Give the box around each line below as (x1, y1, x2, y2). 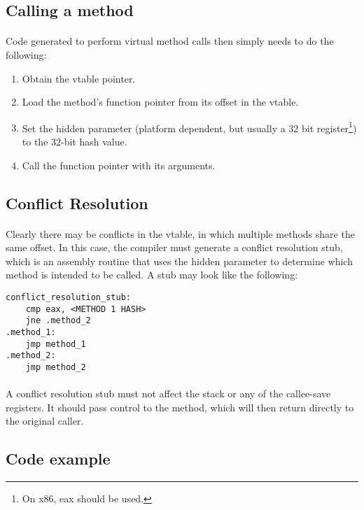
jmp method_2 (25, 362, 86, 372)
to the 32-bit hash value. (22, 134, 127, 148)
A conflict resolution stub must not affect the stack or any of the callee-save (6, 386, 331, 401)
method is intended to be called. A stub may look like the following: (6, 267, 298, 282)
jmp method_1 (25, 339, 86, 349)
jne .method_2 (25, 316, 91, 326)
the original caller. (6, 413, 84, 428)
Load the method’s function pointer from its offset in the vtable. (22, 94, 299, 109)
